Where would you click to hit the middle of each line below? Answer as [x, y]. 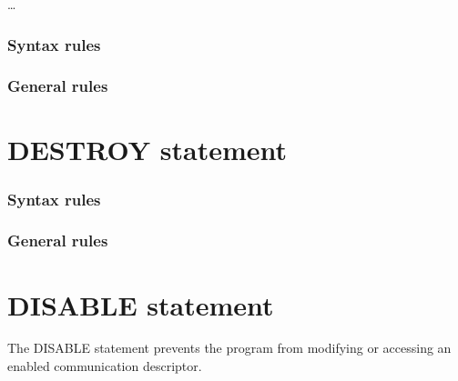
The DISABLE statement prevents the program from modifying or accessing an [229, 348]
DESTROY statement [148, 150]
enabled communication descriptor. [105, 366]
